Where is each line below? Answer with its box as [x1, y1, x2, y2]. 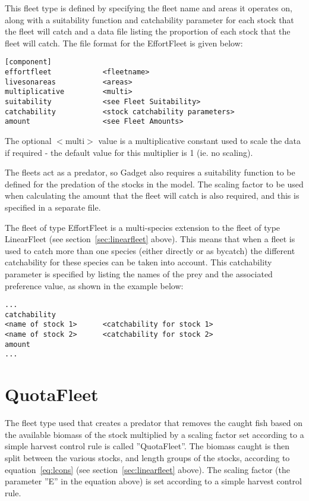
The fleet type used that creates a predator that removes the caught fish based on [5, 417, 302, 429]
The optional [5, 134, 52, 146]
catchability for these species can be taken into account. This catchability [5, 256, 272, 268]
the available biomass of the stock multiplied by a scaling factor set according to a [5, 428, 304, 440]
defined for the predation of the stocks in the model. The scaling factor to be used [5, 177, 304, 190]
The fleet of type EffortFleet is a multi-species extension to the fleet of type [5, 221, 280, 233]
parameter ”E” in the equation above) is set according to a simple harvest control [5, 475, 302, 487]
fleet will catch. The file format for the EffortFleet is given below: [5, 36, 243, 49]
